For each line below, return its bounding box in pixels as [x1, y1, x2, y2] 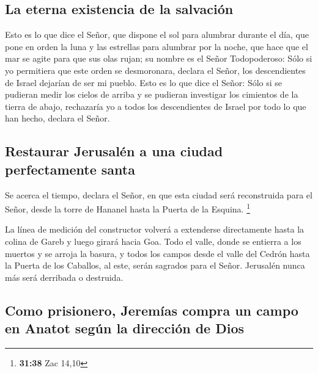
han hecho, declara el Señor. [5, 112, 110, 125]
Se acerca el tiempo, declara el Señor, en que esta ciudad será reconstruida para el [5, 188, 312, 201]
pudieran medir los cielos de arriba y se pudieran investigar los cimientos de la [5, 88, 298, 101]
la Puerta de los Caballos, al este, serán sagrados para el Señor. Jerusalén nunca [5, 259, 305, 272]
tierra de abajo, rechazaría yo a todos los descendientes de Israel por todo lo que [5, 100, 306, 112]
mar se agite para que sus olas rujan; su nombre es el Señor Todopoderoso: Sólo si [5, 52, 312, 65]
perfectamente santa [5, 159, 135, 178]
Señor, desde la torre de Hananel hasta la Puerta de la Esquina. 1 [5, 201, 250, 215]
